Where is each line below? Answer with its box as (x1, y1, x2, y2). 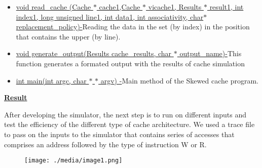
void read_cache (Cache (16, 2, 91, 12)
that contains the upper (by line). (16, 31, 121, 41)
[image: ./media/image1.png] (24, 157, 123, 164)
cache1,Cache (99, 2, 140, 12)
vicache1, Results (148, 2, 202, 12)
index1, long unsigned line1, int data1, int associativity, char (16, 11, 204, 22)
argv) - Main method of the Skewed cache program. (100, 75, 258, 86)
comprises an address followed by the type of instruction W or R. (4, 139, 207, 149)
